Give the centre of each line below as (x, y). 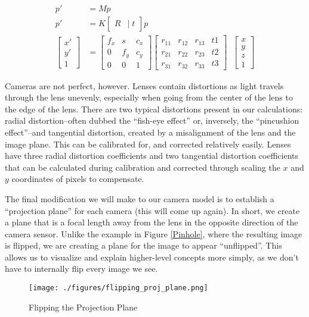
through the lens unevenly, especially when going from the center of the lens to (149, 97)
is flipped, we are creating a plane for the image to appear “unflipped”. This (143, 245)
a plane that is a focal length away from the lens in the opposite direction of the (152, 222)
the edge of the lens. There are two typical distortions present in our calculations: (154, 109)
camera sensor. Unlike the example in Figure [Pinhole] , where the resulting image (154, 233)
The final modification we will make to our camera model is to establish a (140, 198)
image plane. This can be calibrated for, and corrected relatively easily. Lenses (148, 144)
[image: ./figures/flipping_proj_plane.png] (118, 288)
